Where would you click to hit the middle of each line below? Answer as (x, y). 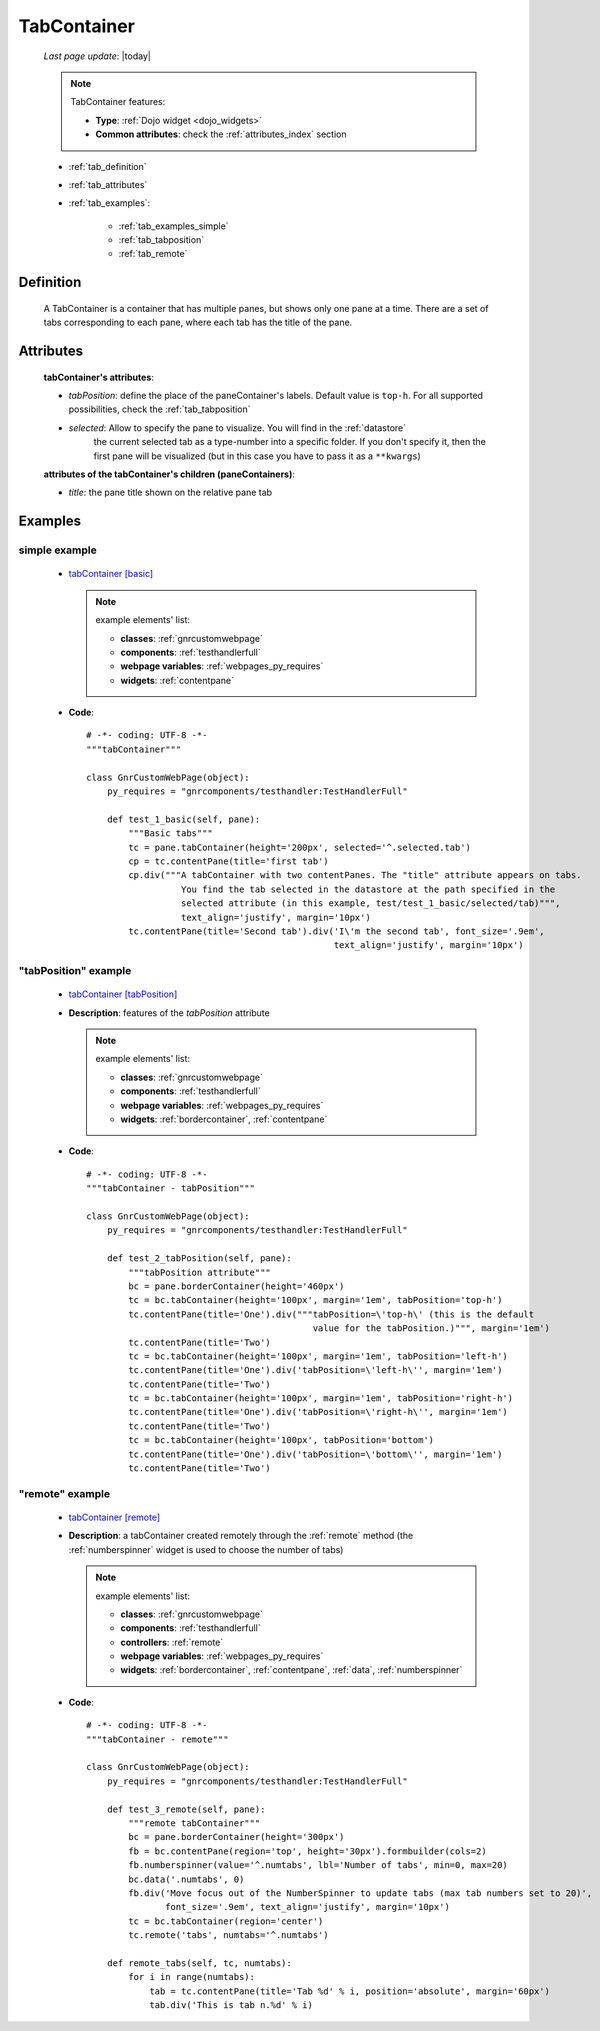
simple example (57, 550)
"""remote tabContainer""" (194, 1823)
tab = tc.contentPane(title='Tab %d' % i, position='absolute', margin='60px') (349, 1991)
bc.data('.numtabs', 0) (186, 1879)
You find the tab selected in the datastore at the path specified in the (368, 889)
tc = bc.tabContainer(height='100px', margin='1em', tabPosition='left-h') (318, 1356)
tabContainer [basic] (111, 574)
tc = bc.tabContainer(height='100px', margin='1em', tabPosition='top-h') (315, 1300)
